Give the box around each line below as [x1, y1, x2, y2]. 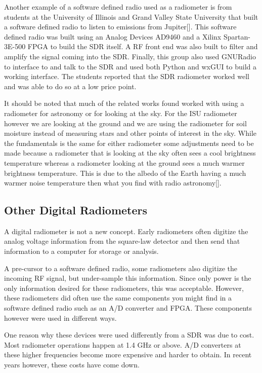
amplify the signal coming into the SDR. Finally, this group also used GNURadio [4, 51, 256, 61]
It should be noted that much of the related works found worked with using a [4, 98, 244, 108]
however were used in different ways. [4, 312, 117, 323]
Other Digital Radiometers [4, 202, 148, 218]
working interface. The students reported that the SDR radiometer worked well [4, 71, 249, 82]
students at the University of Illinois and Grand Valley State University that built [4, 11, 258, 22]
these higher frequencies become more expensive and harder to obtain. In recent [4, 349, 252, 360]
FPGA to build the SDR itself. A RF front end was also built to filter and [27, 41, 258, 52]
